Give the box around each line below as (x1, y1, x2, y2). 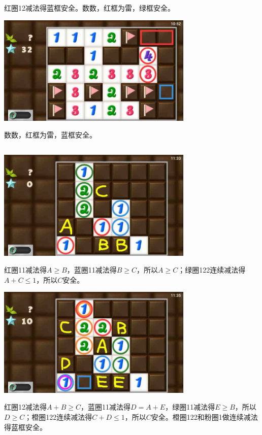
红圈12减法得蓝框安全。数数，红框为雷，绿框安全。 (4, 3, 175, 13)
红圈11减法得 (4, 264, 47, 275)
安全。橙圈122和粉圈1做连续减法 (151, 411, 258, 422)
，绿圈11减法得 (165, 401, 215, 412)
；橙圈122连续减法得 (24, 411, 92, 422)
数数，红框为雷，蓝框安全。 (4, 129, 96, 140)
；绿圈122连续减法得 (178, 264, 246, 275)
